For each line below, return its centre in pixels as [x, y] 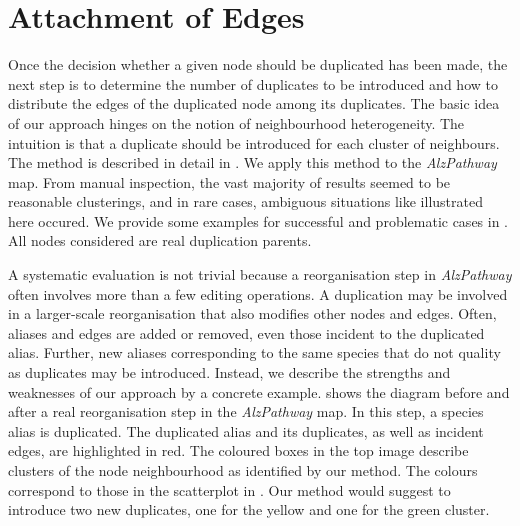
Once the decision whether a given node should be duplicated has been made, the [258, 64]
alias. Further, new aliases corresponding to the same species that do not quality [254, 352]
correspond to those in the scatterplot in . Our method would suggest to [229, 489]
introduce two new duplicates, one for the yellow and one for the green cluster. [249, 509]
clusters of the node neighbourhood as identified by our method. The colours [243, 470]
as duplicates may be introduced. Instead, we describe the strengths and [229, 372]
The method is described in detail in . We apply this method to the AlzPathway [252, 162]
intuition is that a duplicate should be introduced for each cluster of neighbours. [254, 142]
